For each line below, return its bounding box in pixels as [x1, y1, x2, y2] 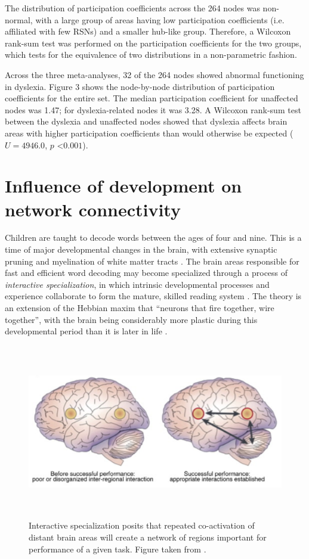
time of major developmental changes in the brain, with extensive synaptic [5, 243, 277, 256]
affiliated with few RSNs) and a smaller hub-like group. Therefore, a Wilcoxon [5, 25, 291, 38]
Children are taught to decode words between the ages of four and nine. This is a [5, 231, 302, 244]
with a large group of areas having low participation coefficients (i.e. [35, 13, 285, 26]
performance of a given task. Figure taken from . [29, 542, 206, 555]
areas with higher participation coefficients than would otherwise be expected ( [5, 126, 293, 139]
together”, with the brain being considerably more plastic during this [5, 313, 258, 325]
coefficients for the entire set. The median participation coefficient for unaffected [5, 92, 298, 104]
